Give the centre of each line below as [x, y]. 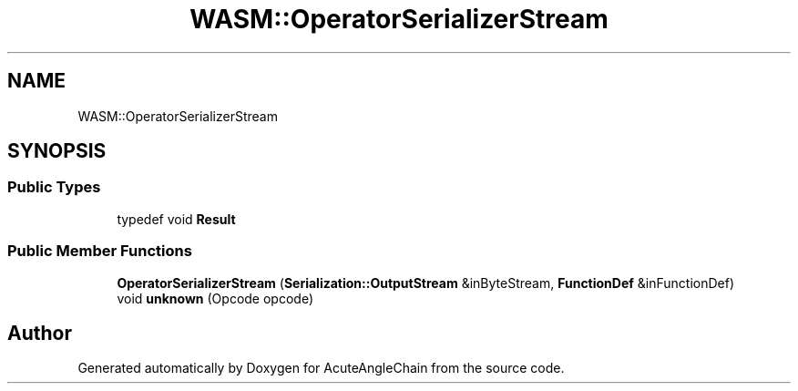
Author [40, 333]
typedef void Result [176, 219]
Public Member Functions [100, 251]
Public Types [54, 187]
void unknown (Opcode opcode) [215, 298]
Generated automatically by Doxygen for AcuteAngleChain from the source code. [321, 368]
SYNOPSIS [57, 151]
